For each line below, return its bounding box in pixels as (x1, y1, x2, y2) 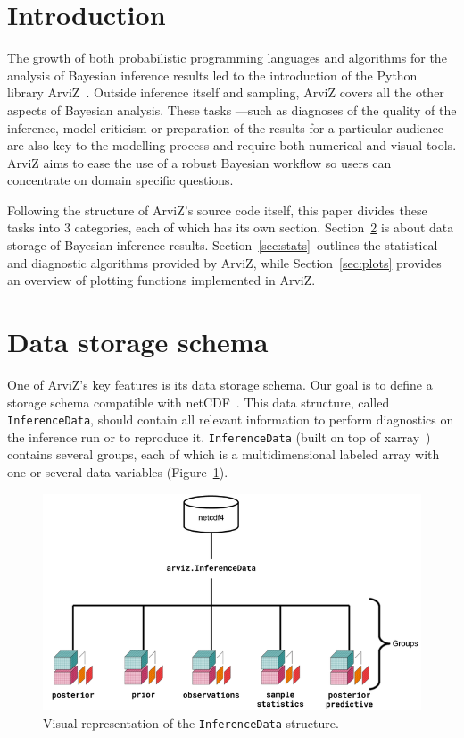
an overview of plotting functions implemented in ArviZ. (7, 271, 316, 289)
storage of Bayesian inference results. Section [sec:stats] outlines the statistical (7, 236, 438, 255)
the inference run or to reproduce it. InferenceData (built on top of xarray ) (7, 427, 431, 446)
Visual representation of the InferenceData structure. (43, 713, 339, 732)
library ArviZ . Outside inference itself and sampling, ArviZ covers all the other (7, 83, 444, 102)
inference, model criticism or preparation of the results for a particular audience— (7, 118, 457, 137)
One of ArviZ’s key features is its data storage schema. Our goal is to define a (7, 374, 433, 393)
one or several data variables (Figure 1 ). (7, 463, 228, 482)
